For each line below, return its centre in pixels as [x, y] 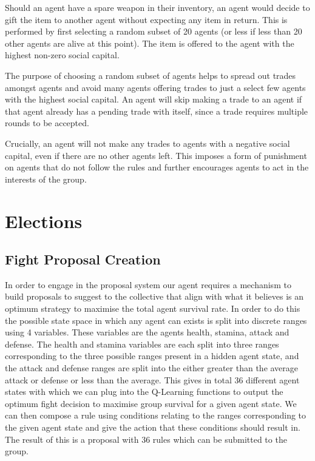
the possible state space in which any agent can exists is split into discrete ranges [156, 320]
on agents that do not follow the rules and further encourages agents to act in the [157, 167]
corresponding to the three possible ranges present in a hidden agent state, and [152, 356]
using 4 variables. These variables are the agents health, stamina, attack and [147, 332]
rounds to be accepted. [47, 123]
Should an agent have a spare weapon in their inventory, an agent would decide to [157, 7]
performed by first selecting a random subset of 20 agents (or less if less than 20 [154, 31]
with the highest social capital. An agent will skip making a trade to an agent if [154, 99]
